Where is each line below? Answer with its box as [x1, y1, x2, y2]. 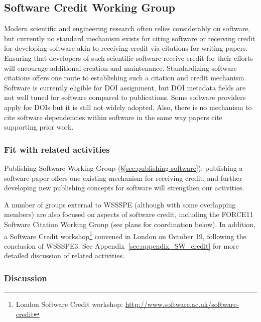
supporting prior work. [4, 122, 74, 132]
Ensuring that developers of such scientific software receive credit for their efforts [4, 52, 253, 63]
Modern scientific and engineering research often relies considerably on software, [4, 23, 250, 34]
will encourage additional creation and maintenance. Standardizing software [4, 62, 237, 73]
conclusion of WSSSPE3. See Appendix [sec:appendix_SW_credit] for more [4, 240, 239, 251]
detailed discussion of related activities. [4, 250, 124, 261]
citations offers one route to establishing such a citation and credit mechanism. [4, 72, 246, 83]
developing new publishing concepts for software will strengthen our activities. [4, 182, 244, 193]
